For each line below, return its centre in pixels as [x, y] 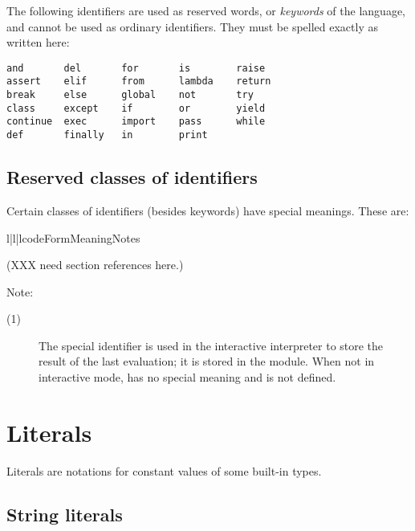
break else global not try [130, 95]
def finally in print [107, 135]
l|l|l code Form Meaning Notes [73, 237]
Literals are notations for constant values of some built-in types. [164, 470]
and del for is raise [136, 68]
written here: [38, 42]
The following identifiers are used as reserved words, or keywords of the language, [206, 10]
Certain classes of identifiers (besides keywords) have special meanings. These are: [208, 210]
